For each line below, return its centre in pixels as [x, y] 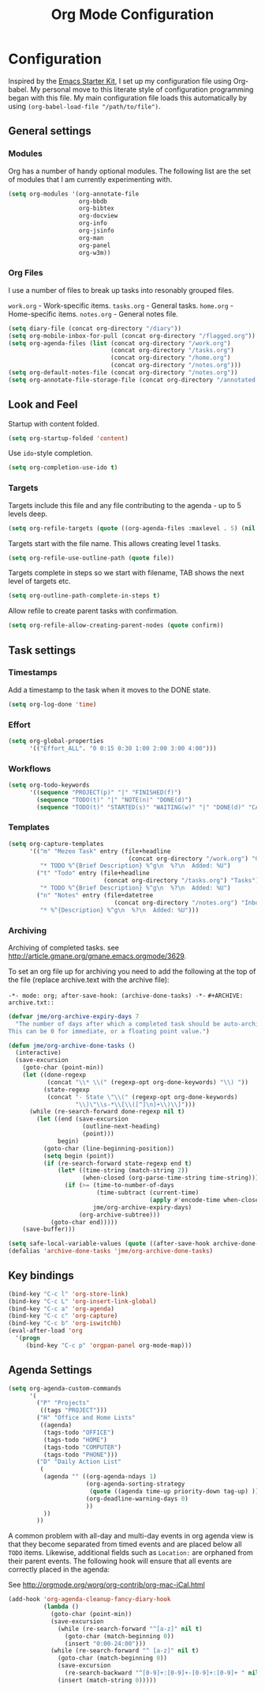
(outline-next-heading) [121, 1127]
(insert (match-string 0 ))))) [107, 1680]
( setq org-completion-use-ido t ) [63, 468]
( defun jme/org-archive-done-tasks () [72, 1045]
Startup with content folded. [54, 423]
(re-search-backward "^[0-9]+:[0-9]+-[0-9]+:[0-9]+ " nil [162, 1673]
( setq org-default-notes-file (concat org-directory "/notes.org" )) [123, 373]
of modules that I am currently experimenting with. [90, 179]
